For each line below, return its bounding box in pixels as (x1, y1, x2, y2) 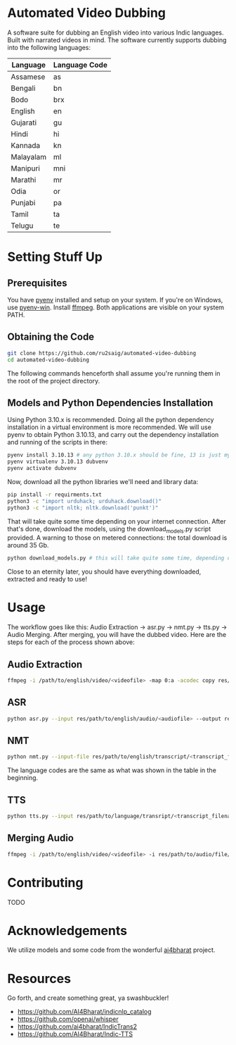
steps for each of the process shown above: (7, 638, 135, 646)
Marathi (11, 175, 37, 185)
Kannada (11, 140, 41, 150)
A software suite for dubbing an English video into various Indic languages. (7, 28, 224, 37)
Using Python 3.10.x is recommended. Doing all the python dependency (7, 416, 214, 424)
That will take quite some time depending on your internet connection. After (7, 517, 226, 526)
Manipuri (11, 163, 41, 173)
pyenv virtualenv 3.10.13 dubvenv (7, 458, 109, 466)
